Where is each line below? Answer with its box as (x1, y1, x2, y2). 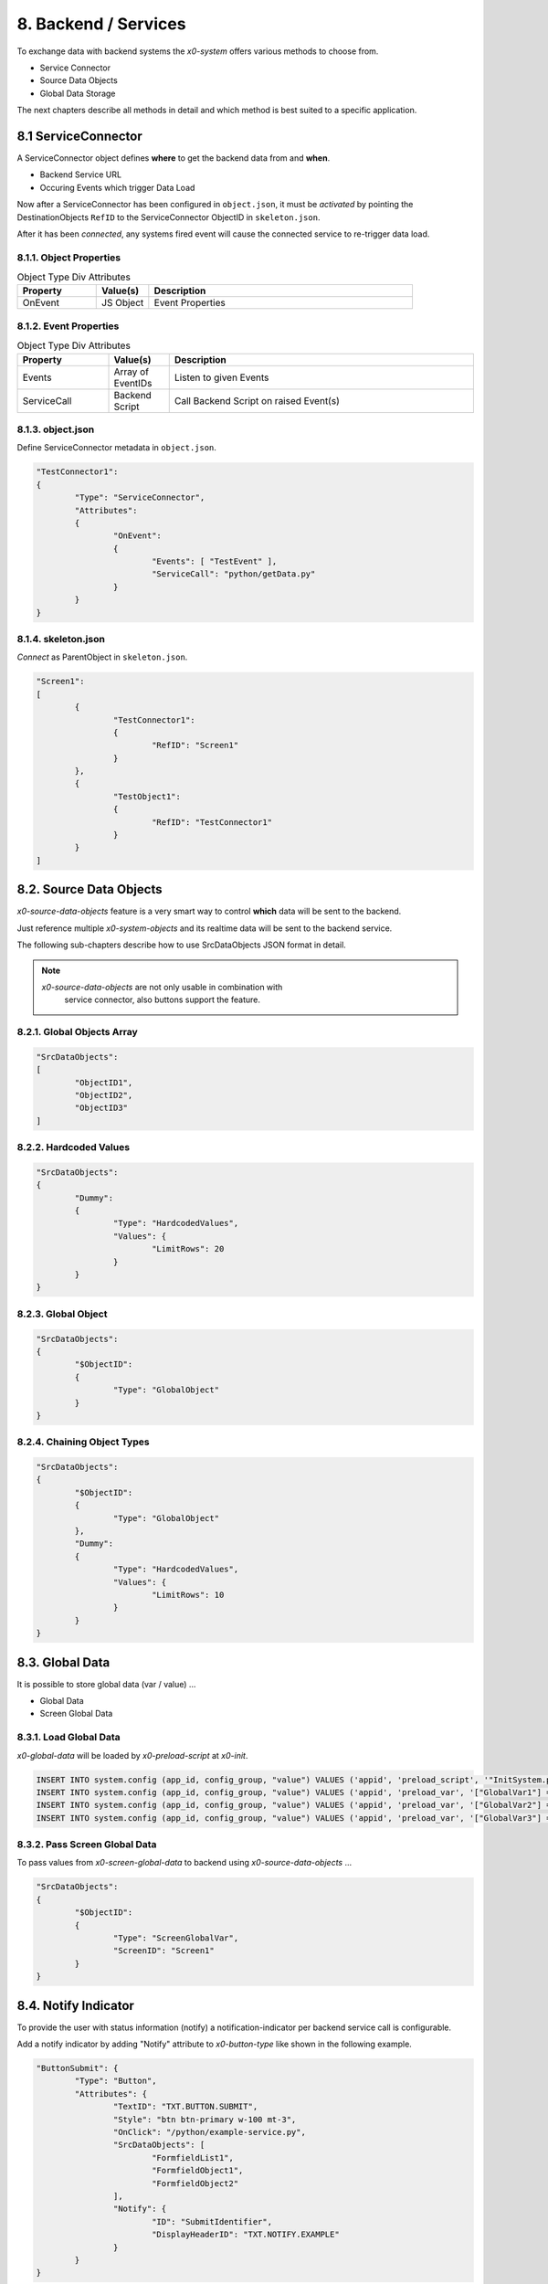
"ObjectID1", (74, 1077, 133, 1087)
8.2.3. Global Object (16, 1307, 108, 1320)
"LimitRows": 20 (151, 1243, 225, 1254)
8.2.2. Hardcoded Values (16, 1141, 131, 1154)
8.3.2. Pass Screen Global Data (16, 1838, 157, 1851)
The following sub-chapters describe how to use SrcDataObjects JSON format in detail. (16, 939, 346, 950)
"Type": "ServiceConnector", (74, 492, 205, 502)
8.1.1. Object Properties (16, 251, 121, 264)
